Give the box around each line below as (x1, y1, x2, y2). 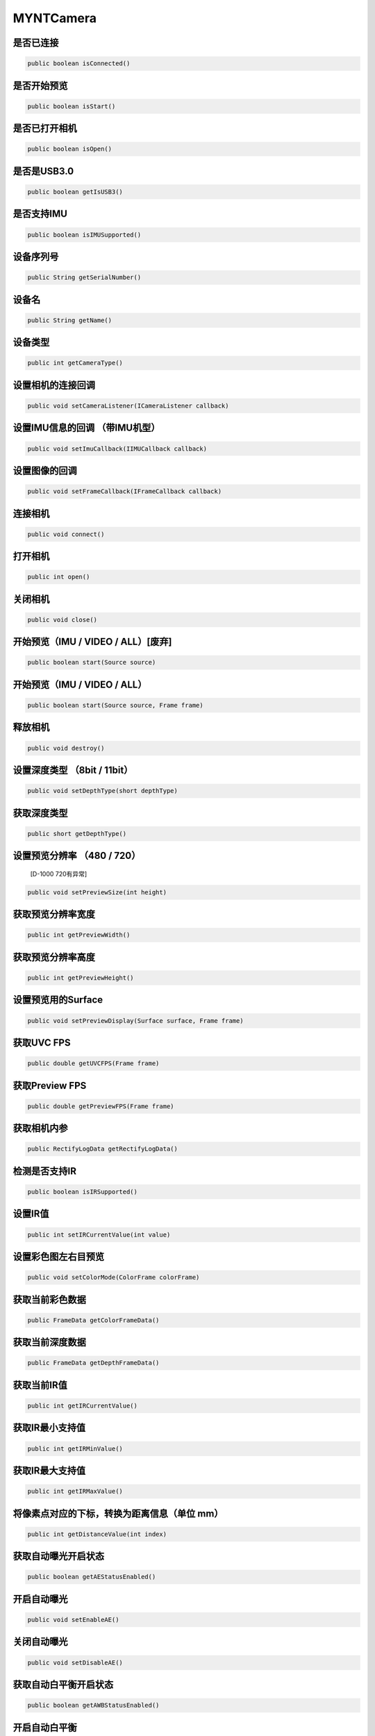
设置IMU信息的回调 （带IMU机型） (12, 422, 160, 434)
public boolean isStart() (27, 102, 116, 110)
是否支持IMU (12, 208, 67, 220)
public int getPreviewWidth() (27, 931, 131, 939)
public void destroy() (27, 744, 105, 752)
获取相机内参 (12, 1122, 68, 1135)
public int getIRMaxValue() (27, 1487, 123, 1496)
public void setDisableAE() (27, 1658, 123, 1667)
